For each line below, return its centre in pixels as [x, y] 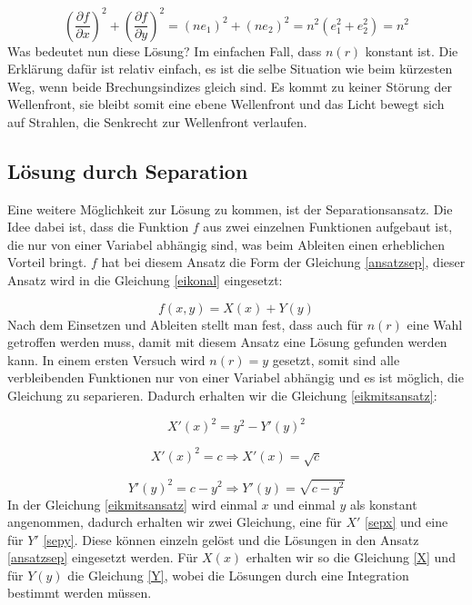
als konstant [383, 504]
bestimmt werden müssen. [80, 593]
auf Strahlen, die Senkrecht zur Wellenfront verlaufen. [157, 121]
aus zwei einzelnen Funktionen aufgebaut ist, [328, 227]
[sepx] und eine [407, 522]
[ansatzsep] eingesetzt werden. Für [103, 557]
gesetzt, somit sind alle [336, 359]
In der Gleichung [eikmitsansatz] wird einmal [132, 504]
